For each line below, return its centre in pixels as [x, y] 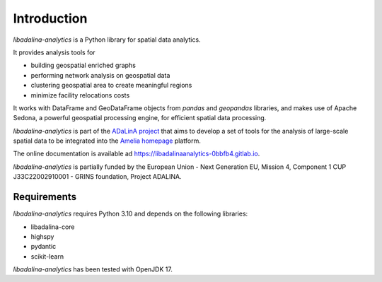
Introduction [50, 18]
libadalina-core [53, 227]
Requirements [45, 197]
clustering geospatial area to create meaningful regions [111, 86]
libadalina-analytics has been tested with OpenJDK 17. [93, 269]
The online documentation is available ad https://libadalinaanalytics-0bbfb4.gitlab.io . [137, 154]
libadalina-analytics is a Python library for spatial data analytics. [107, 40]
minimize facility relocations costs [80, 95]
